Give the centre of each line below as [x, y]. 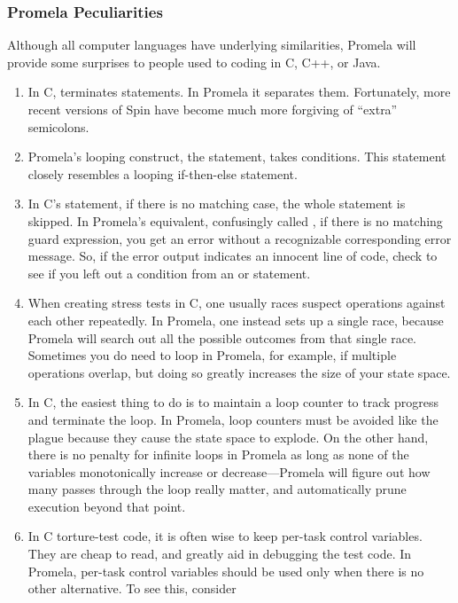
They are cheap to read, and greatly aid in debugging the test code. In [220, 554]
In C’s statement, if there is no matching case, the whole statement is [217, 204]
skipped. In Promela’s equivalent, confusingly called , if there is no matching [235, 220]
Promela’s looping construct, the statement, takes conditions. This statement [237, 157]
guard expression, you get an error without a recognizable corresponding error [240, 238]
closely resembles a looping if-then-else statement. [163, 173]
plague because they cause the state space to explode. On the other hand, [228, 437]
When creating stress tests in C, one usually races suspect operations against [237, 303]
